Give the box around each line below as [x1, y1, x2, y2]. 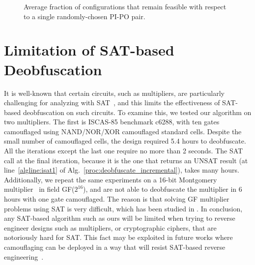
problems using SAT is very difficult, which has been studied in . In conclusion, [4, 203, 243, 213]
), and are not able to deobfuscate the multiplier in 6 [83, 184, 242, 194]
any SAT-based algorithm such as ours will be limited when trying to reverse [4, 213, 235, 223]
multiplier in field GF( [4, 184, 75, 194]
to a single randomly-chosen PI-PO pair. [24, 11, 145, 21]
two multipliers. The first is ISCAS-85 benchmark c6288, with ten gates [4, 117, 220, 127]
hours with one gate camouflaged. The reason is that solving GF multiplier [4, 194, 229, 204]
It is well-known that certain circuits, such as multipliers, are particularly [4, 88, 225, 98]
